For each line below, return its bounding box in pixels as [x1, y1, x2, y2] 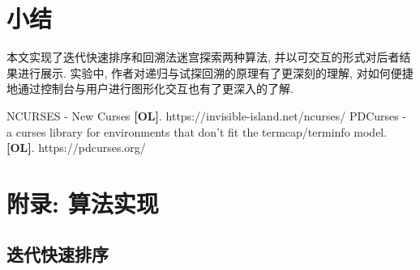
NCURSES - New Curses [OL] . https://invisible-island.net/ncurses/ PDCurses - [6, 107, 407, 124]
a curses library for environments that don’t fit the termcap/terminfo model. [6, 123, 388, 140]
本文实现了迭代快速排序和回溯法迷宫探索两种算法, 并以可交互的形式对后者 [6, 49, 400, 65]
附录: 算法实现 [6, 186, 159, 219]
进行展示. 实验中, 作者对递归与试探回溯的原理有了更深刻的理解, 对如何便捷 [17, 64, 414, 81]
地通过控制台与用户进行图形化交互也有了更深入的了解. [6, 80, 294, 97]
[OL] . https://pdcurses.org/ [6, 139, 146, 156]
